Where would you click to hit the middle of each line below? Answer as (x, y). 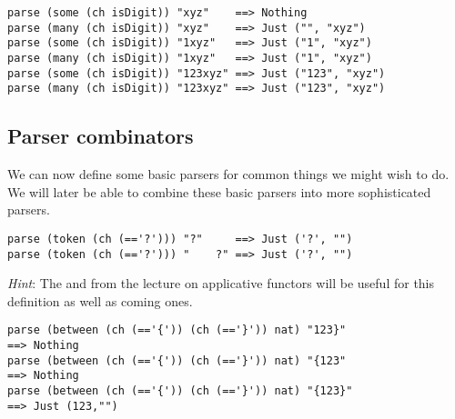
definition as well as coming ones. (100, 300)
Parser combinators (101, 136)
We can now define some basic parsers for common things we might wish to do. (228, 174)
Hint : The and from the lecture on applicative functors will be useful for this (221, 283)
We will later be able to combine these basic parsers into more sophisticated (219, 191)
